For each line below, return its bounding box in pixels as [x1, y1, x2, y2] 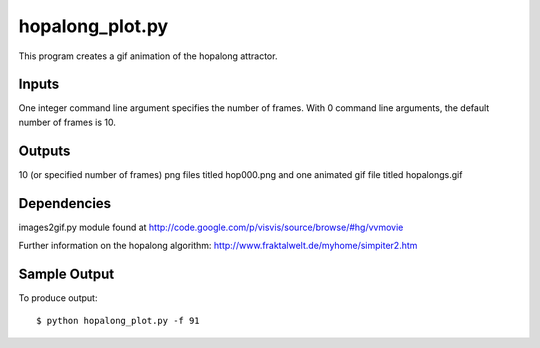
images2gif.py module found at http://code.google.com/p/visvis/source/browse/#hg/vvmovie [18, 221, 404, 233]
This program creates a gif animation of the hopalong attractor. [18, 50, 278, 62]
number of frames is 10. [18, 116, 117, 128]
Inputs [18, 76, 60, 93]
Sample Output [18, 265, 115, 282]
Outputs [18, 142, 71, 159]
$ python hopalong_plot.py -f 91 [36, 315, 200, 327]
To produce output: [18, 291, 98, 304]
